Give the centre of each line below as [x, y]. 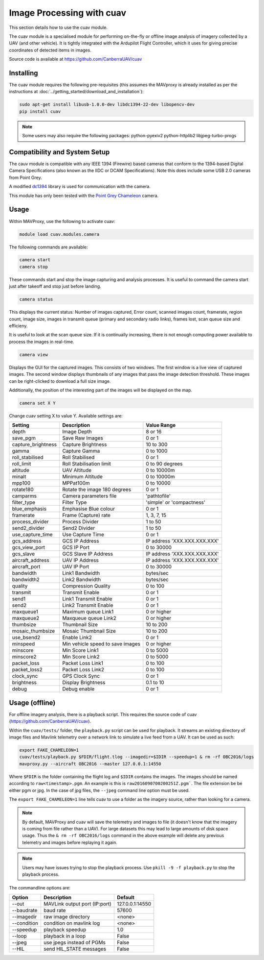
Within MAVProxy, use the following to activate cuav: [62, 221]
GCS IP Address [80, 541]
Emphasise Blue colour [88, 509]
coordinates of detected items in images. [50, 50]
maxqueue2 [26, 618]
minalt [19, 477]
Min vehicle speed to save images [101, 644]
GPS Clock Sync [81, 676]
